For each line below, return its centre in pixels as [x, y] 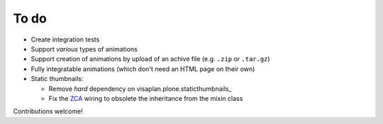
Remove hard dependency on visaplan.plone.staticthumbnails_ [140, 89]
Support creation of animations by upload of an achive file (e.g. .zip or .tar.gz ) [150, 59]
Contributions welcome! [48, 111]
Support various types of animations [84, 49]
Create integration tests [65, 39]
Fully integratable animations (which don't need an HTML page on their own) [143, 69]
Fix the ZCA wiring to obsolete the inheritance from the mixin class [146, 98]
